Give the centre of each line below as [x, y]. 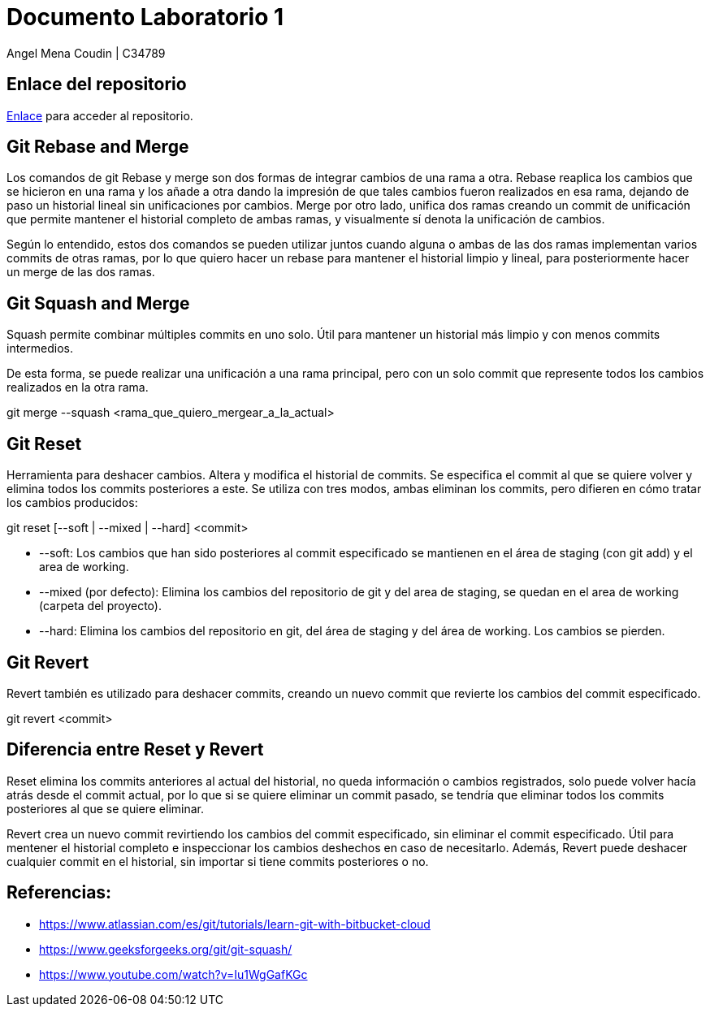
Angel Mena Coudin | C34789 [86, 53]
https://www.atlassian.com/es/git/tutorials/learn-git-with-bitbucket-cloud [235, 924]
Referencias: [59, 893]
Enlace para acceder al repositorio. [100, 115]
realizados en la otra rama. [78, 387]
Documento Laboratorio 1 [145, 17]
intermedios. [40, 348]
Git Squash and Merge [98, 303]
